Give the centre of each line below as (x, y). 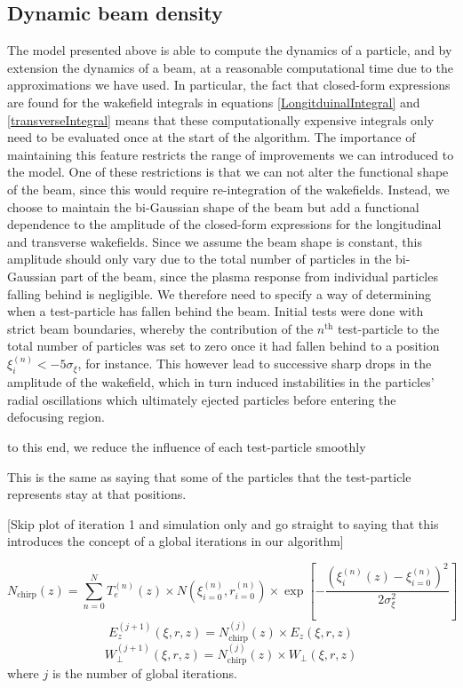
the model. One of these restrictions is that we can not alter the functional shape (228, 172)
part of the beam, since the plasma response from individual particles (249, 276)
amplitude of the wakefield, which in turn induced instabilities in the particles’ (221, 382)
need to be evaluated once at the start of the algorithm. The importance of (212, 137)
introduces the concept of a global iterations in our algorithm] (176, 541)
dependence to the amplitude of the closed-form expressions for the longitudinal (224, 224)
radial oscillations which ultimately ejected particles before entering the (202, 399)
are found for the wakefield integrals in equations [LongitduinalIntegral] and (214, 102)
